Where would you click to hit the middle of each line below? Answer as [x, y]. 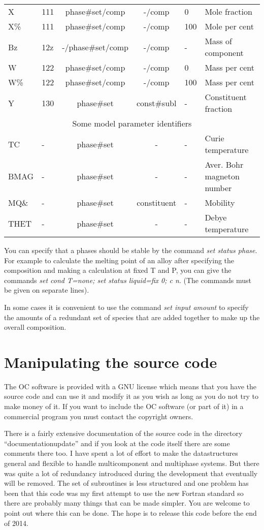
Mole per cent [229, 26]
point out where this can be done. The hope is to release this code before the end [130, 513]
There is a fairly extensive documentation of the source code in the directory [123, 433]
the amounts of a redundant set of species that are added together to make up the [132, 317]
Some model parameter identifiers [132, 123]
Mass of [218, 41]
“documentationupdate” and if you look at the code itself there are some [117, 443]
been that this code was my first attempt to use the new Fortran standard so [124, 493]
